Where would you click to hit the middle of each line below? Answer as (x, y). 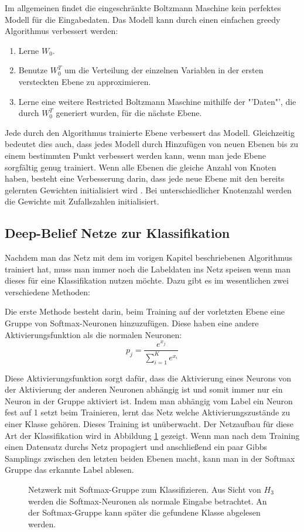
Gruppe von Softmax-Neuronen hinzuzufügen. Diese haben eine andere (132, 323)
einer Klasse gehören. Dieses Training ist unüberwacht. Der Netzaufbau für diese (149, 423)
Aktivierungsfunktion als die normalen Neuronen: (93, 334)
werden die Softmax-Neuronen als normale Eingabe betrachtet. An (148, 501)
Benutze (33, 70)
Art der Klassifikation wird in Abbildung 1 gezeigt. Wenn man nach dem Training (152, 435)
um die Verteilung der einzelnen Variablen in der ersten (164, 70)
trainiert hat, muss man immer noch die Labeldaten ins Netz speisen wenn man (148, 269)
